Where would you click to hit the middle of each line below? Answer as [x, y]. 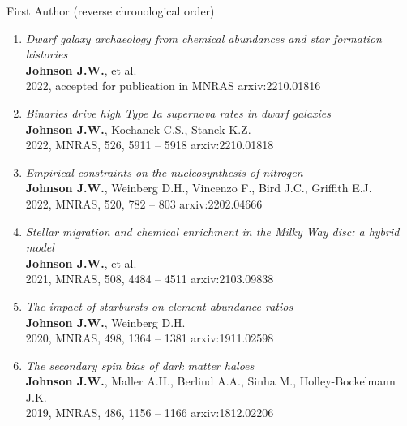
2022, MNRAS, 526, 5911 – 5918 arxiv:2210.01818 [150, 145]
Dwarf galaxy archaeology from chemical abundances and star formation [203, 38]
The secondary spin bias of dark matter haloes [140, 365]
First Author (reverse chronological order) [111, 11]
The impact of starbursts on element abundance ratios [159, 306]
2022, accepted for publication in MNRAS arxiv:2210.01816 [173, 86]
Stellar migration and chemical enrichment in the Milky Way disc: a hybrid [212, 231]
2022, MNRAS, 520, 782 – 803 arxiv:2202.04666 [144, 203]
